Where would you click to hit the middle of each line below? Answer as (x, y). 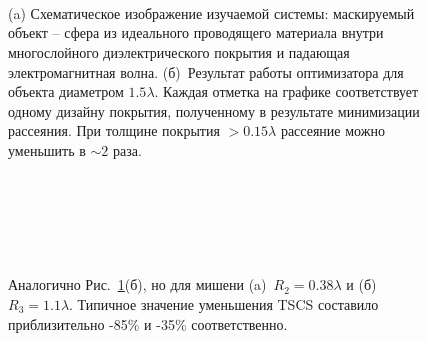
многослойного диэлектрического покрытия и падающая (179, 51)
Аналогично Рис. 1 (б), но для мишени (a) (137, 284)
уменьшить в (47, 149)
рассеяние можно (332, 130)
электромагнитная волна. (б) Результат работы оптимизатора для (206, 71)
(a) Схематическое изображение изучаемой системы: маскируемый (211, 12)
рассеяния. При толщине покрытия (114, 130)
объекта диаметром (66, 91)
